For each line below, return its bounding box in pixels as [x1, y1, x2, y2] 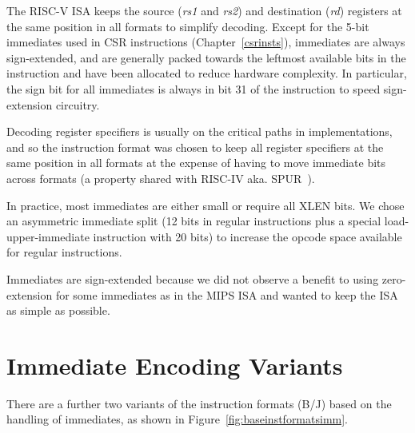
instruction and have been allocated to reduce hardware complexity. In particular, [6, 65, 407, 81]
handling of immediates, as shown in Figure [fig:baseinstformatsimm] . [6, 411, 349, 427]
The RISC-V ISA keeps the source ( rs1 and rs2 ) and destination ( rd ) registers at [6, 2, 402, 18]
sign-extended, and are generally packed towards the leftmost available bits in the [6, 49, 406, 66]
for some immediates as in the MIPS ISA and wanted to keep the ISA [55, 286, 398, 303]
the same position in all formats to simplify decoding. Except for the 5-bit [6, 18, 369, 34]
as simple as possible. [6, 302, 110, 319]
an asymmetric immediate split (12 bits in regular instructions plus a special [6, 213, 381, 229]
